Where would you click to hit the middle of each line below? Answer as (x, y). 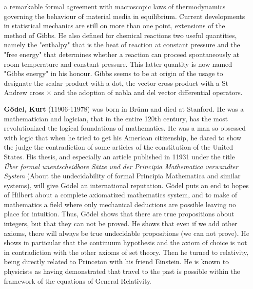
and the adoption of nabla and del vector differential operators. (148, 92)
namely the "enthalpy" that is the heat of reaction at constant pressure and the (122, 45)
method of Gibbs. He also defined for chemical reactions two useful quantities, (120, 35)
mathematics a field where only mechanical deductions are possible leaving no (120, 204)
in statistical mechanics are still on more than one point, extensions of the (115, 26)
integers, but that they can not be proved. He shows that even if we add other (121, 223)
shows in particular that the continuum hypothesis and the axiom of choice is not (126, 242)
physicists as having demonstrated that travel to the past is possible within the (122, 271)
